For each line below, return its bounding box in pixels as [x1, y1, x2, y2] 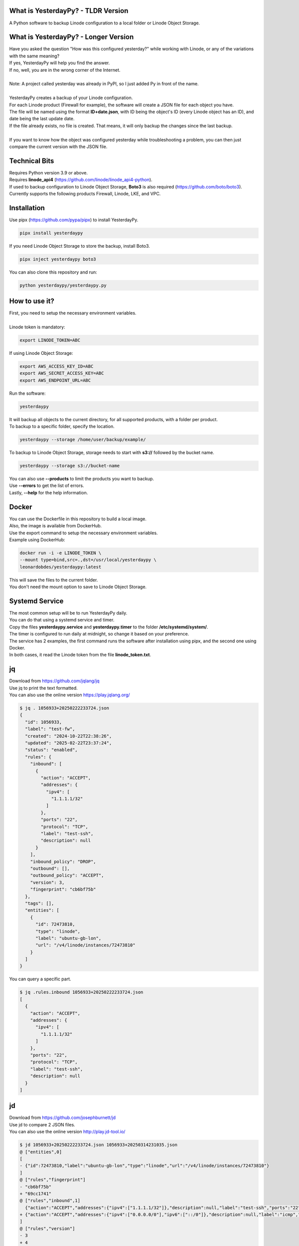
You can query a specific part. [9, 976, 72, 982]
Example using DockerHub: [9, 536, 65, 543]
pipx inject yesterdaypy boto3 [19, 256, 97, 262]
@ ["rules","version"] [19, 1226, 75, 1231]
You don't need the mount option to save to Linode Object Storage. [9, 584, 147, 590]
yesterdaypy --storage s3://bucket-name [19, 463, 120, 468]
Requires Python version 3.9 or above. [9, 169, 88, 175]
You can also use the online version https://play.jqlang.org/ [9, 692, 130, 698]
